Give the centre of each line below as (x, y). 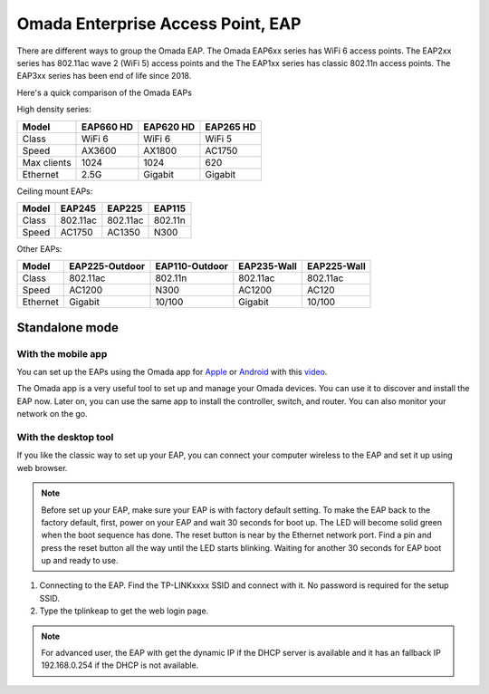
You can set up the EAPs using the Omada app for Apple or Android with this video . (172, 372)
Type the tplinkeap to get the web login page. (124, 611)
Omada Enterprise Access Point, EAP (159, 24)
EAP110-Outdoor (192, 266)
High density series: (54, 110)
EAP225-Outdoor (107, 266)
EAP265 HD (231, 127)
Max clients (47, 162)
